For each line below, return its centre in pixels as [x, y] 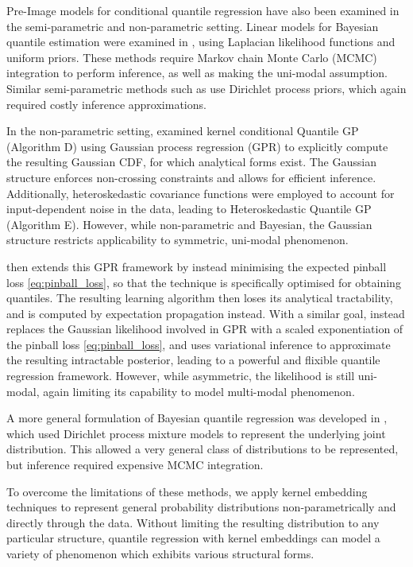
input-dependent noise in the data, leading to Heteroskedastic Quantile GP [189, 209]
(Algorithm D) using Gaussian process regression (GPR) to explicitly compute [197, 146]
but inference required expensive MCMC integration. [135, 465]
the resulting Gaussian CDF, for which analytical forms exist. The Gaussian [191, 162]
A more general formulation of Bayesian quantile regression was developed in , [197, 418]
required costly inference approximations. [106, 104]
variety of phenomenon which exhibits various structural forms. [160, 553]
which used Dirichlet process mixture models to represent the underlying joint [196, 433]
